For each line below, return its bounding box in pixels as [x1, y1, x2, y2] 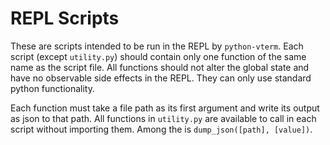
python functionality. [10, 82, 95, 94]
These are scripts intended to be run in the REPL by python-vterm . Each [10, 40, 304, 52]
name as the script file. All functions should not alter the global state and [10, 61, 310, 73]
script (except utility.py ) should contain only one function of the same [10, 50, 307, 62]
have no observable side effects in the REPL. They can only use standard [10, 72, 312, 84]
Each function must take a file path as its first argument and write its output [10, 102, 320, 114]
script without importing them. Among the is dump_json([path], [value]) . [10, 123, 313, 135]
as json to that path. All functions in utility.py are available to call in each [10, 112, 317, 124]
